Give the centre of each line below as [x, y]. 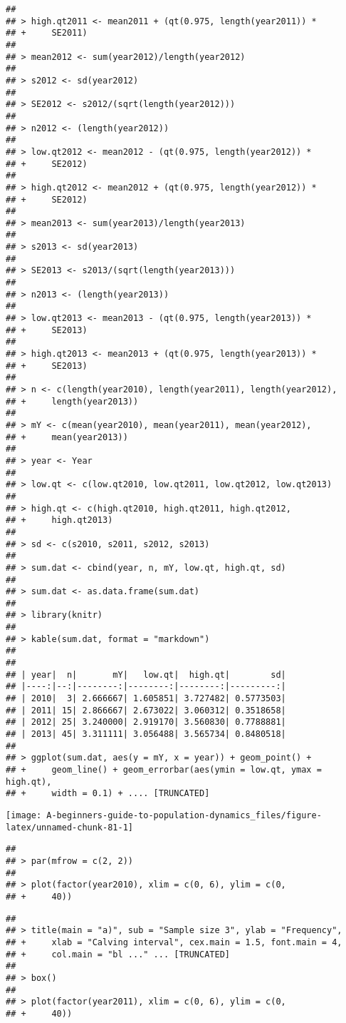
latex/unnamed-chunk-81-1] [69, 827]
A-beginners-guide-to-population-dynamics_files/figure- [184, 815]
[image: [24, 815]
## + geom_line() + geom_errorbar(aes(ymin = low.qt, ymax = [164, 770]
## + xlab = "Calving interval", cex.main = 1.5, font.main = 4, [174, 942]
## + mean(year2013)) [67, 437]
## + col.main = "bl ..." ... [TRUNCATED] [118, 954]
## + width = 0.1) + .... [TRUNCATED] [108, 794]
